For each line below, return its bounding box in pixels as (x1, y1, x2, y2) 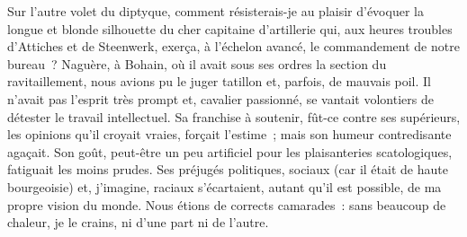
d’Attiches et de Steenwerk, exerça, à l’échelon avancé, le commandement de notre (7, 37, 460, 56)
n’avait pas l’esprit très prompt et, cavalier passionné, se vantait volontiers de (7, 89, 434, 108)
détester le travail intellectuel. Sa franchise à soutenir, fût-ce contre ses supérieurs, (7, 107, 461, 126)
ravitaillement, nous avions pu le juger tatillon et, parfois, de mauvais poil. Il (7, 72, 432, 91)
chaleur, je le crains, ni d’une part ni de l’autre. (7, 213, 269, 232)
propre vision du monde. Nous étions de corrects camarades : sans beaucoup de (7, 195, 446, 214)
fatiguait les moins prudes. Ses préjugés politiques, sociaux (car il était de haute (7, 160, 448, 179)
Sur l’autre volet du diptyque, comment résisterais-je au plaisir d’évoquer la (7, 2, 424, 20)
